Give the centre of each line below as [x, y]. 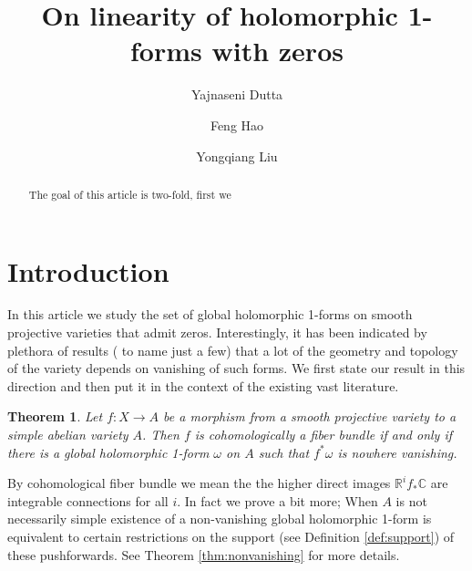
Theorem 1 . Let [55, 416]
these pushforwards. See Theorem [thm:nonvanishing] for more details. [204, 554]
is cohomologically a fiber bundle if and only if [323, 435]
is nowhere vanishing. [397, 452]
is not [411, 500]
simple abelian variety [68, 435]
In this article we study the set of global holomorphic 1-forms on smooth [210, 314]
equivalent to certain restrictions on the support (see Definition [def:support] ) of [231, 537]
